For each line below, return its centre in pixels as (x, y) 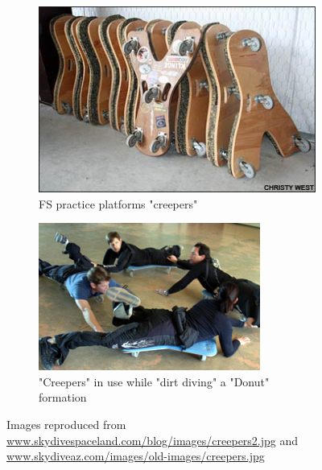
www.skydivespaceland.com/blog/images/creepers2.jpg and (153, 440)
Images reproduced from (66, 424)
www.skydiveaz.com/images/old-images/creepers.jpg (136, 456)
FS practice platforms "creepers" (118, 203)
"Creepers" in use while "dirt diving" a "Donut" (154, 381)
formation (63, 397)
